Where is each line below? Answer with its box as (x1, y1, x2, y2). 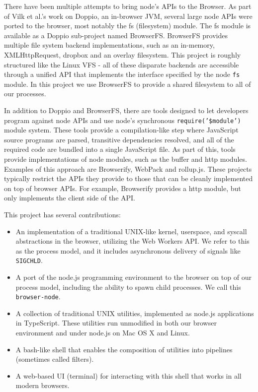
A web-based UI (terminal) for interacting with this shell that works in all (15, 370, 242, 381)
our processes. (4, 88, 46, 99)
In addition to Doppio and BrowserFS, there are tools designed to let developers (4, 105, 249, 115)
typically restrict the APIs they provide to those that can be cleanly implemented (4, 173, 253, 184)
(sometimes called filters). (15, 354, 94, 364)
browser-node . (15, 291, 61, 302)
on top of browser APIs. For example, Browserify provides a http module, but (4, 183, 241, 193)
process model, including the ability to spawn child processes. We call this (15, 281, 241, 292)
